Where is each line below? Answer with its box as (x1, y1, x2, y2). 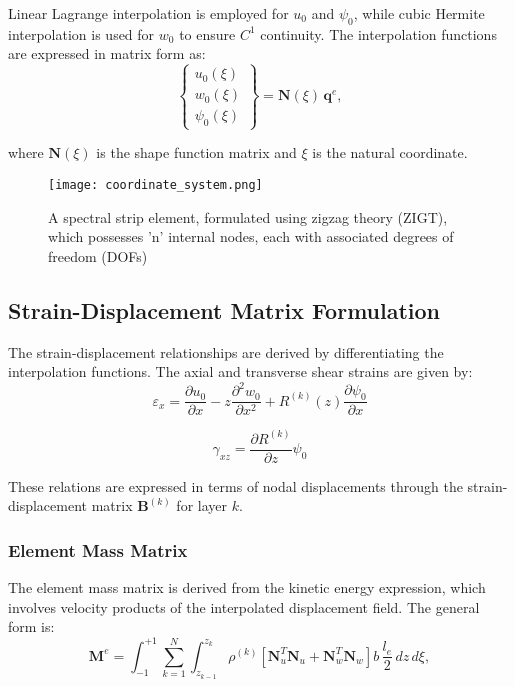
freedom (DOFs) (48, 245, 148, 266)
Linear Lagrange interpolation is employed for (8, 3, 289, 23)
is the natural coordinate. (312, 142, 468, 163)
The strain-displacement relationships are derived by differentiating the (8, 341, 444, 362)
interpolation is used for (8, 23, 155, 44)
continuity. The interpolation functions (260, 23, 497, 44)
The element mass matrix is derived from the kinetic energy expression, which (8, 577, 486, 598)
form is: (8, 616, 55, 637)
